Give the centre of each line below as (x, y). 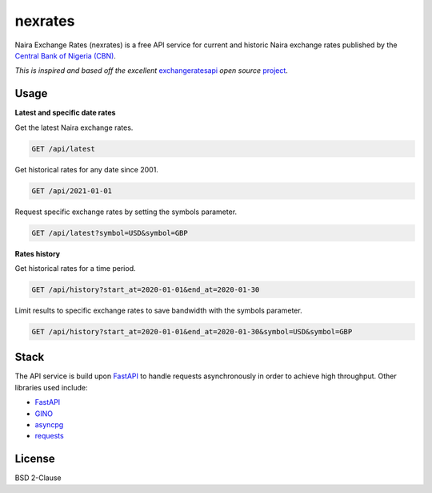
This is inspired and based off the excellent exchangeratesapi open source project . (151, 71)
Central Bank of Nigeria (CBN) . (65, 55)
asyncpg (49, 424)
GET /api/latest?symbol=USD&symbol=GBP (110, 233)
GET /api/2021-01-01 (72, 191)
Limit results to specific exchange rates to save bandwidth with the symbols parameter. (159, 310)
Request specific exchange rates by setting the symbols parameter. (126, 212)
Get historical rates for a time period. (75, 268)
